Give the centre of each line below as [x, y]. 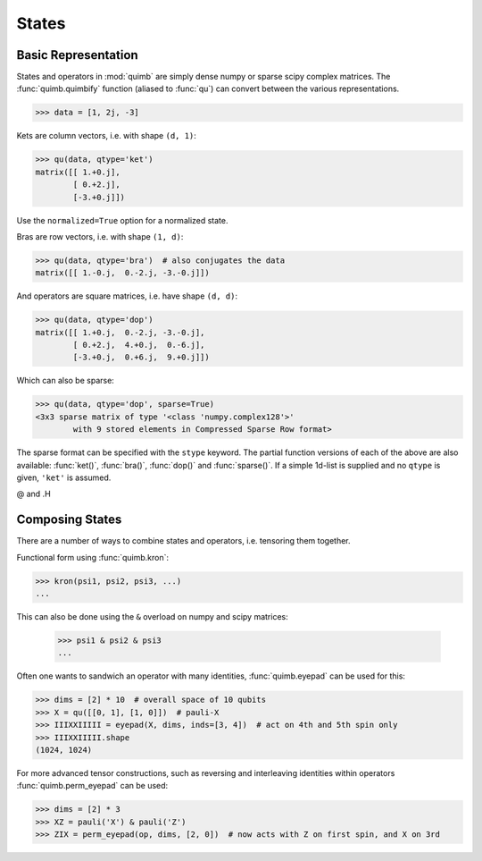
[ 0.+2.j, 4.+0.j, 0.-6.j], [139, 345]
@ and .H [33, 494]
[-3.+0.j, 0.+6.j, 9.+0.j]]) [141, 357]
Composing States [69, 520]
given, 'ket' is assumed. [64, 477]
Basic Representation [77, 55]
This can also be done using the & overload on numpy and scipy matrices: [153, 617]
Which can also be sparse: [66, 381]
